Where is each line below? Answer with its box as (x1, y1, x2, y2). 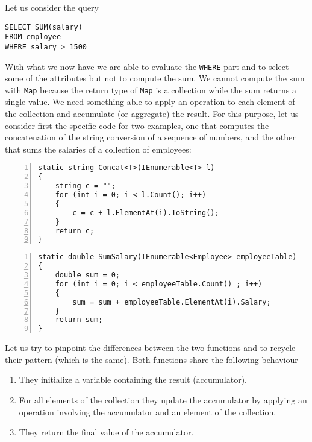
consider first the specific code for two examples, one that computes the (5, 119, 269, 131)
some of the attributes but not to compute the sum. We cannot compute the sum (5, 72, 305, 84)
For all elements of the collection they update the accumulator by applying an (19, 393, 307, 406)
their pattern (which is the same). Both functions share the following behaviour (5, 353, 298, 365)
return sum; (55, 315, 103, 324)
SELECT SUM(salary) (5, 22, 83, 31)
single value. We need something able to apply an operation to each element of (5, 95, 295, 108)
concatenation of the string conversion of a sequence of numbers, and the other (5, 131, 296, 144)
